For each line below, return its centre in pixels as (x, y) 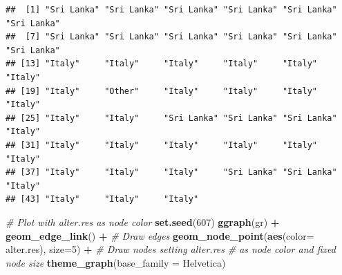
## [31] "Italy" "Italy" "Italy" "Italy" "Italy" (162, 145)
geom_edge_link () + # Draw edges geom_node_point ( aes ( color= (160, 235)
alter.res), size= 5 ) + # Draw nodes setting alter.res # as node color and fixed (171, 249)
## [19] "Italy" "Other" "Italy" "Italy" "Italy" (162, 91)
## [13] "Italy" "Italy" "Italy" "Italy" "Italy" (162, 64)
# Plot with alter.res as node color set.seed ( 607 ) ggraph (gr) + (143, 221)
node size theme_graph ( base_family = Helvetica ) (116, 262)
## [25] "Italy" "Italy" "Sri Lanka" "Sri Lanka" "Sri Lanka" (171, 118)
